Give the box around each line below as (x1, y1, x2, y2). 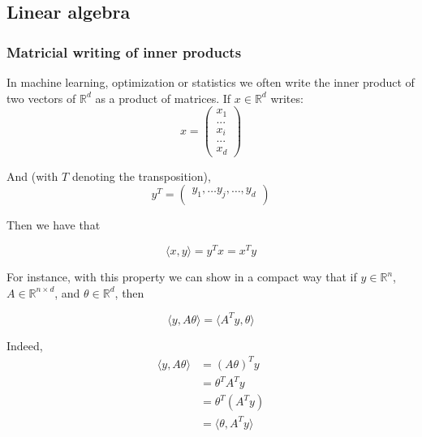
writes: (270, 89, 304, 106)
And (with (6, 167, 58, 184)
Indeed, (6, 336, 43, 353)
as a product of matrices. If (95, 89, 231, 106)
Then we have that (6, 216, 101, 233)
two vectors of (6, 89, 76, 106)
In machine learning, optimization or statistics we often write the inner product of (6, 74, 415, 90)
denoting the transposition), (71, 167, 211, 184)
